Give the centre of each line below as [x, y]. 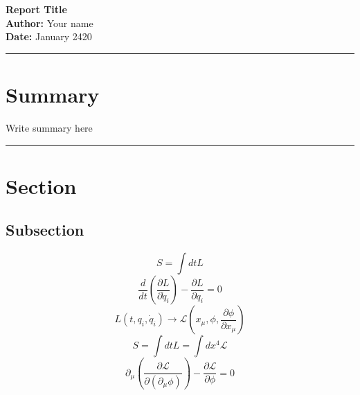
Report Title [36, 9]
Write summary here [49, 127]
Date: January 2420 [49, 36]
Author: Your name [49, 23]
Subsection [45, 230]
